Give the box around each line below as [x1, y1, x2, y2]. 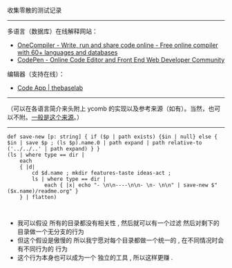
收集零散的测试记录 [7, 6, 62, 14]
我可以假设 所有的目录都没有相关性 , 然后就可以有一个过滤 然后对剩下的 [17, 219, 220, 227]
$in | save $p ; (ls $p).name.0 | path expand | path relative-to [7, 140, 202, 146]
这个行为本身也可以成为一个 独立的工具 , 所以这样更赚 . [17, 253, 173, 261]
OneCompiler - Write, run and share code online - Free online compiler [17, 41, 219, 49]
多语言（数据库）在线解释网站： [7, 27, 98, 35]
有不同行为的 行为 [17, 245, 68, 253]
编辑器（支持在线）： [7, 70, 65, 78]
